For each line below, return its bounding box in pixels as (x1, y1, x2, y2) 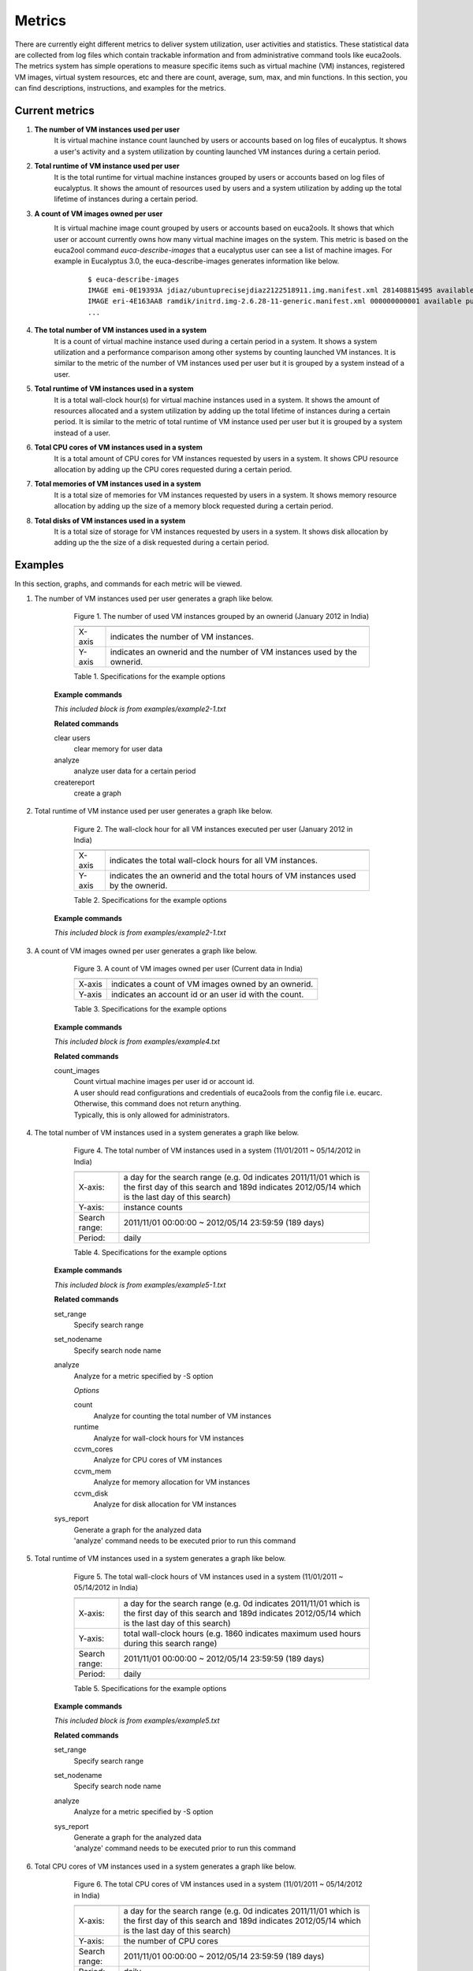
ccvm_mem (73, 1466, 112, 1476)
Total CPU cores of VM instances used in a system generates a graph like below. (34, 1861, 296, 1871)
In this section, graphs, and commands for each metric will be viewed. (14, 579, 243, 589)
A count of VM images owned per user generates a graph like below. (34, 946, 258, 956)
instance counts (123, 1202, 183, 1213)
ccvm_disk (73, 1488, 109, 1498)
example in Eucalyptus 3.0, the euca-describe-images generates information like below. (54, 256, 340, 266)
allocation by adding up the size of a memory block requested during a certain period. (54, 501, 333, 511)
